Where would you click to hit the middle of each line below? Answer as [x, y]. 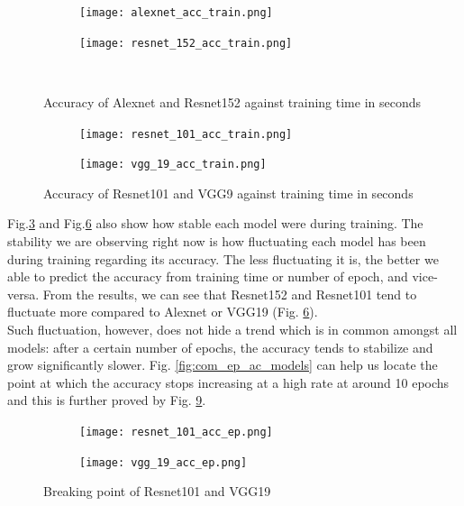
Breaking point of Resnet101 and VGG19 [157, 491]
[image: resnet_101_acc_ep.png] [176, 432]
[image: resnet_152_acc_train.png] [186, 43]
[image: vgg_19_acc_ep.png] [164, 462]
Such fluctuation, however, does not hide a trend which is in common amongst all [232, 329]
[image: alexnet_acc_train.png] [176, 13]
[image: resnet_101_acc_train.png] [186, 134]
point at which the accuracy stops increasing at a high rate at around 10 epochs [228, 382]
